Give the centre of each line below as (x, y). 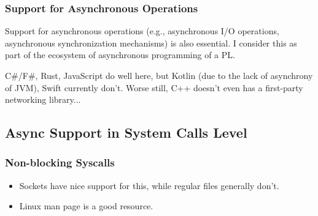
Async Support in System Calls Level (126, 132)
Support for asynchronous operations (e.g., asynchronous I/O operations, (142, 31)
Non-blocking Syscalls (60, 162)
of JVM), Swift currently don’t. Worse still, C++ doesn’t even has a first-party (154, 87)
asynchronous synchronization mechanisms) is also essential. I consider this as (151, 43)
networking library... (43, 99)
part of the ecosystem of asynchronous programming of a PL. (120, 55)
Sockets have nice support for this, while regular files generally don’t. (149, 185)
